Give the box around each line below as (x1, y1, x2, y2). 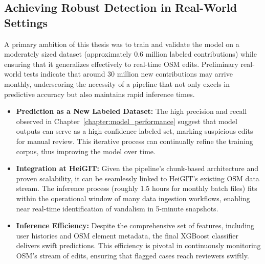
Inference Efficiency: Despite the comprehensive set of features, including (16, 220, 255, 231)
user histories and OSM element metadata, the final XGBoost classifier (16, 230, 238, 241)
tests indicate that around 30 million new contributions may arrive (24, 68, 233, 79)
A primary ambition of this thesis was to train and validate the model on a (4, 38, 239, 49)
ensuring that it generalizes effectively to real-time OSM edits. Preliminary (4, 58, 238, 69)
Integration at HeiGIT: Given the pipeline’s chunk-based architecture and (16, 163, 259, 174)
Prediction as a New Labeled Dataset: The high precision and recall (16, 106, 247, 116)
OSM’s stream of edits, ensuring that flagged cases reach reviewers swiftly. (16, 250, 249, 260)
